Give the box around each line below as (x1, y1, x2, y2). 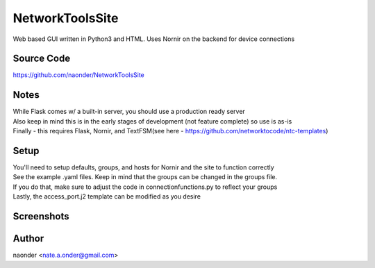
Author (12, 233, 44, 244)
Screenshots (12, 210, 69, 222)
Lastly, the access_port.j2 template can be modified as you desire (12, 192, 201, 201)
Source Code (12, 53, 71, 65)
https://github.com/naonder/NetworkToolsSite (12, 71, 145, 79)
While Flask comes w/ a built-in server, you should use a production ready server (12, 108, 246, 116)
